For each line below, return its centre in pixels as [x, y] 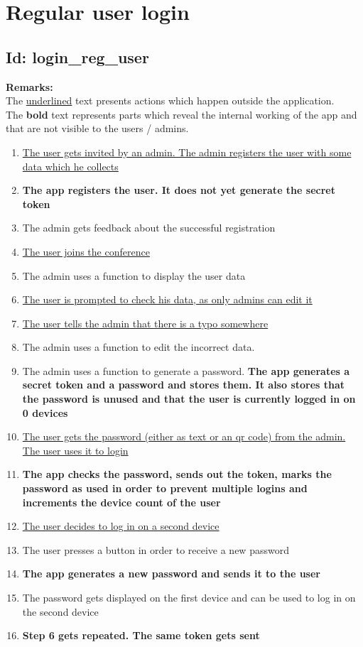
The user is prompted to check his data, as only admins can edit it [167, 299]
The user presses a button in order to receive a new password [156, 549]
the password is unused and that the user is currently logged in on [189, 399]
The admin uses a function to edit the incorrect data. [139, 347]
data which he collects [70, 166]
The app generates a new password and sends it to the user [171, 573]
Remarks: [29, 86]
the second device [60, 611]
